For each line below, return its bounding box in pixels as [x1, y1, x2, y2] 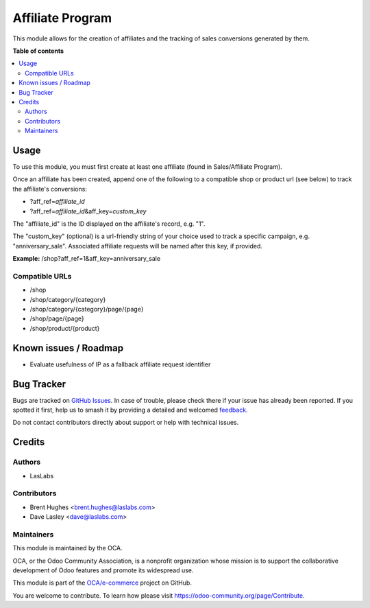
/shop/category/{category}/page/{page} [29, 305, 144, 314]
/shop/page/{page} [29, 314, 85, 323]
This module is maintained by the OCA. [12, 544, 123, 552]
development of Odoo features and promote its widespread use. [12, 566, 194, 574]
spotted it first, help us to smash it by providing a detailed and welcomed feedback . [12, 406, 248, 414]
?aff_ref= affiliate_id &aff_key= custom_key [29, 207, 147, 215]
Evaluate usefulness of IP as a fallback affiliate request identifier [29, 360, 211, 369]
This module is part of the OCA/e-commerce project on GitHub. [12, 578, 192, 587]
